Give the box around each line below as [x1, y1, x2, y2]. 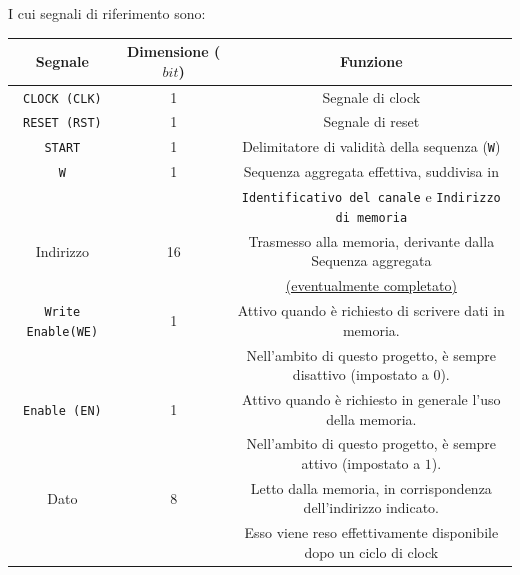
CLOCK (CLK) [22, 91, 102, 106]
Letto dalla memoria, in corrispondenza [250, 477, 492, 498]
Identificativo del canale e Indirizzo [241, 186, 501, 207]
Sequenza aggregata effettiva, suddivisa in [243, 161, 499, 182]
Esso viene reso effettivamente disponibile [244, 522, 499, 543]
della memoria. [326, 408, 417, 429]
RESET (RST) [22, 116, 102, 131]
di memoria [335, 210, 408, 225]
